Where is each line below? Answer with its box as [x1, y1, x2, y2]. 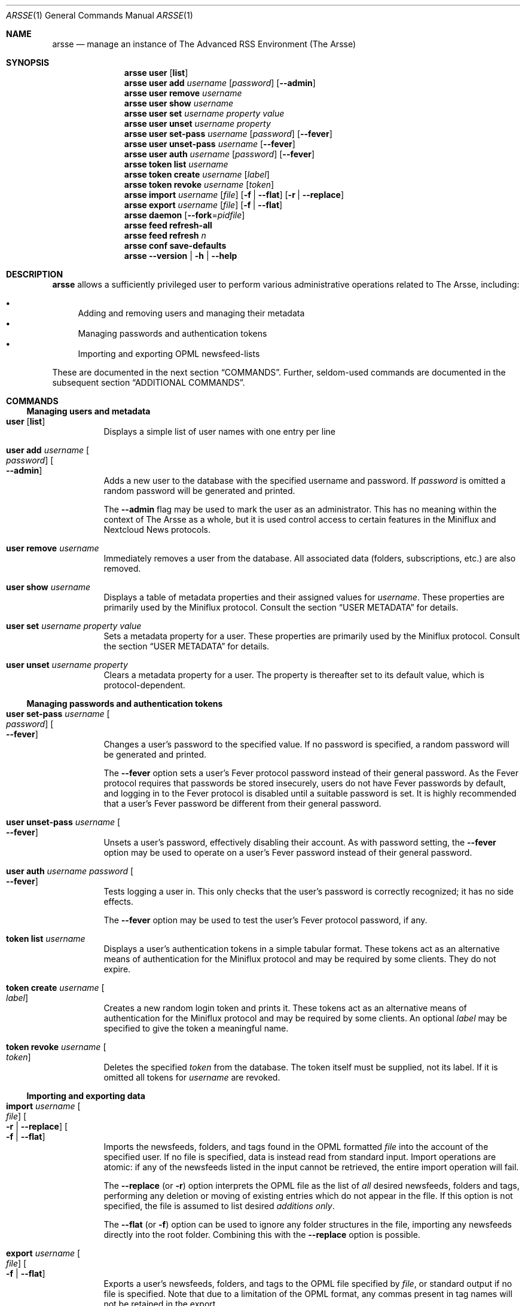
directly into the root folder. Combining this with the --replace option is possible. [103, 1229, 420, 1240]
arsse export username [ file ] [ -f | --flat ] [124, 200, 283, 210]
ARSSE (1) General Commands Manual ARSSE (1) [6, 10, 193, 20]
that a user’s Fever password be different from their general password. [103, 798, 381, 808]
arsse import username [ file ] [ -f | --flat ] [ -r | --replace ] [124, 190, 344, 200]
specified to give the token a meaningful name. [103, 1023, 289, 1033]
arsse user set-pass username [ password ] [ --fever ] [124, 129, 332, 139]
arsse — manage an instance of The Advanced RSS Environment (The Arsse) [52, 39, 356, 49]
